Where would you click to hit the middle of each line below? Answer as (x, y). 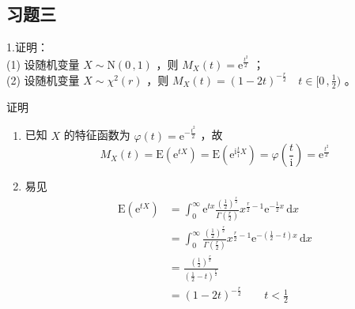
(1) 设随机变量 (43, 64)
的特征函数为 (97, 135)
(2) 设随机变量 (43, 79)
